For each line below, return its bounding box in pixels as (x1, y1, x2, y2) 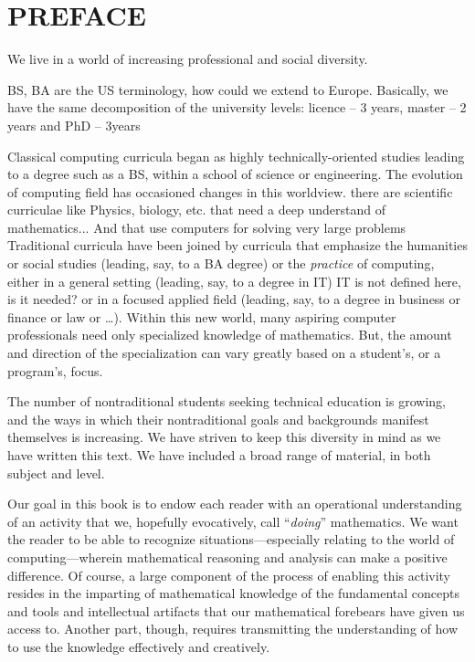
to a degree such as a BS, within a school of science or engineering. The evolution (7, 164, 463, 184)
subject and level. (7, 463, 105, 482)
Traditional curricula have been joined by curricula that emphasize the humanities (7, 236, 468, 255)
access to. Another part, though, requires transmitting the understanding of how (7, 619, 458, 638)
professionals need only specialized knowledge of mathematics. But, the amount (7, 325, 452, 344)
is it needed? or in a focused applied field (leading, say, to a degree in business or (7, 289, 461, 309)
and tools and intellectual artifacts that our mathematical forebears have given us (7, 601, 465, 620)
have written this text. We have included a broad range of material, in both (7, 446, 431, 464)
